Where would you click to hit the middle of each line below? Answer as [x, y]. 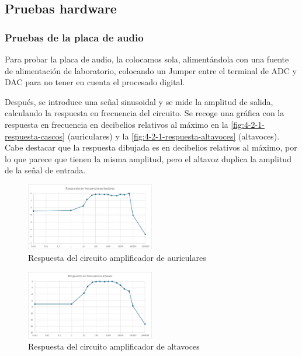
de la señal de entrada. [45, 170]
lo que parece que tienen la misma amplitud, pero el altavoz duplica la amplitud [148, 158]
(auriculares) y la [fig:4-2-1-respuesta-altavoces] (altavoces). [173, 136]
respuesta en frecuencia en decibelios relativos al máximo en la [117, 124]
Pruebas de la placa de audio [74, 37]
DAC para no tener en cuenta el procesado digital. [95, 82]
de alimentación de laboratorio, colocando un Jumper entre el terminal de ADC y [151, 70]
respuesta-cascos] [35, 136]
